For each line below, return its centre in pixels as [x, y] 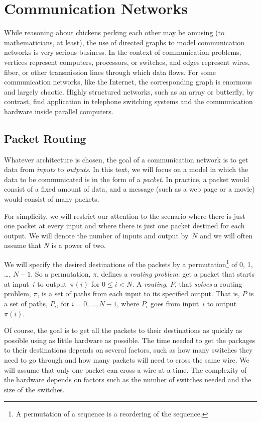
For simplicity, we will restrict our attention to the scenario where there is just [125, 216]
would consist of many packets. [52, 199]
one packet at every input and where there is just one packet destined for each [124, 226]
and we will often [226, 235]
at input [17, 283]
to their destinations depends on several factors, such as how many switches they [128, 350]
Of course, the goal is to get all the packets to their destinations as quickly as [123, 330]
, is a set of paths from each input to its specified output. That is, [139, 293]
